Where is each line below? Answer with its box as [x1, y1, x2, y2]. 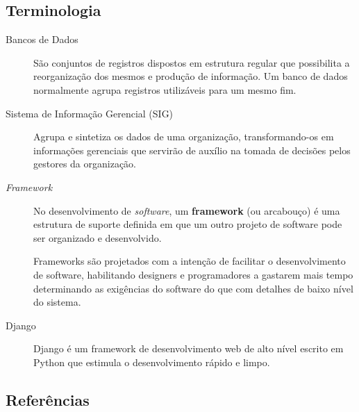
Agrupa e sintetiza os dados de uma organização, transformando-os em [33, 129, 334, 144]
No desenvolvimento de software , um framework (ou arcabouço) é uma [33, 203, 340, 217]
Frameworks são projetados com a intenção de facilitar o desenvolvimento [33, 254, 346, 268]
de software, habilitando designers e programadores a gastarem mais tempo [33, 267, 353, 281]
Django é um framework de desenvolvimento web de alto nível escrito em [33, 341, 344, 356]
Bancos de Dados [6, 32, 78, 47]
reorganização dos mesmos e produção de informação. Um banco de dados [33, 69, 348, 83]
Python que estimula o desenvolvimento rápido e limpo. [33, 354, 270, 369]
